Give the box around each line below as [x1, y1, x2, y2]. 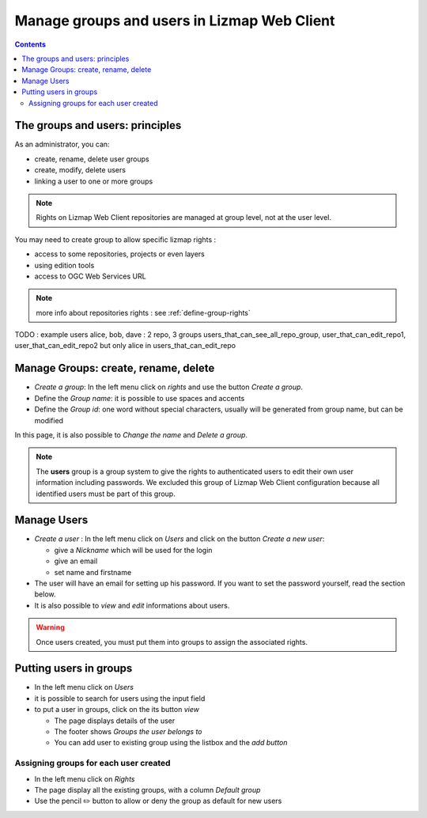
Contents [14, 40, 47, 49]
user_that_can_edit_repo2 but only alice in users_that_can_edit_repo [14, 341, 236, 350]
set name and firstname [54, 567, 132, 577]
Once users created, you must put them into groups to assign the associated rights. [36, 637, 308, 646]
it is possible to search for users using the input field [34, 693, 206, 703]
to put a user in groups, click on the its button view [34, 705, 199, 714]
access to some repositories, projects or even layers [34, 249, 206, 259]
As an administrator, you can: [14, 139, 110, 150]
